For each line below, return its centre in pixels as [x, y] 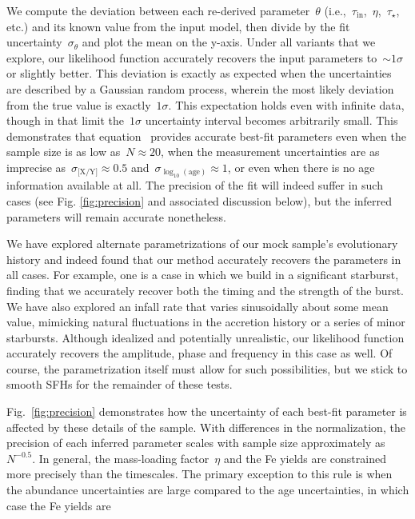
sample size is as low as [64, 152]
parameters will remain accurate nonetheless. [116, 216]
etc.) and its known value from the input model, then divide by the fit [178, 26]
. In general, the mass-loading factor [121, 458]
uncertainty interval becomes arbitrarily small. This [271, 120]
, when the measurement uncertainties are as [270, 152]
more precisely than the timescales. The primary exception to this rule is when [200, 474]
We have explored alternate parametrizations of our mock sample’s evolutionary [202, 244]
